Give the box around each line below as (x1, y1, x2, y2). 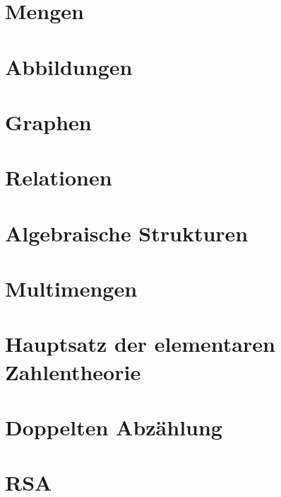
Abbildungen (5, 52, 133, 81)
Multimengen (5, 274, 138, 303)
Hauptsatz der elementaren (5, 329, 275, 358)
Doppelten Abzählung (5, 413, 222, 441)
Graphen (5, 107, 92, 136)
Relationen (5, 163, 112, 192)
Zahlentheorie (5, 357, 141, 386)
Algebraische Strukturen (5, 218, 249, 247)
